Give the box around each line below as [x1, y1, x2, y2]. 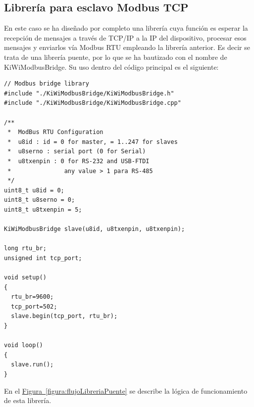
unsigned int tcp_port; [4, 254, 82, 262]
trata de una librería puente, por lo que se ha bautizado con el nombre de [4, 51, 227, 62]
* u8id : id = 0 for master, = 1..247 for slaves [7, 138, 178, 145]
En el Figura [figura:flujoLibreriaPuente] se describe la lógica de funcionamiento [4, 385, 248, 396]
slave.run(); [11, 361, 54, 368]
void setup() [4, 274, 47, 281]
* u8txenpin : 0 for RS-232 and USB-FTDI [7, 157, 150, 165]
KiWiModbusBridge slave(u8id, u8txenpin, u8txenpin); [4, 226, 185, 233]
